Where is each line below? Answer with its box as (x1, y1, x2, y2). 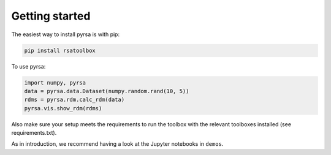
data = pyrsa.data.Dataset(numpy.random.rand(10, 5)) (24, 88, 189, 94)
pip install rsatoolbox (24, 47, 96, 54)
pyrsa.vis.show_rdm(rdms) (24, 105, 102, 112)
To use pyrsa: (11, 62, 46, 70)
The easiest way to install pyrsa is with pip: (11, 31, 120, 38)
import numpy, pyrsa (24, 79, 86, 86)
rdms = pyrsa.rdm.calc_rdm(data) (24, 96, 125, 104)
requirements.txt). (11, 129, 57, 137)
